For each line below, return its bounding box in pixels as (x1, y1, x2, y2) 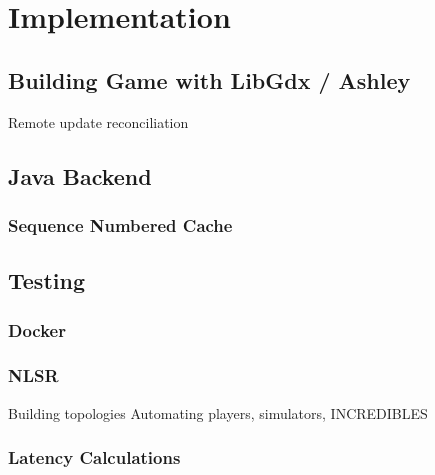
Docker (8, 317, 66, 342)
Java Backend (8, 160, 152, 191)
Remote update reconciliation (8, 111, 189, 132)
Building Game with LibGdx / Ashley (8, 64, 411, 95)
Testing (8, 265, 85, 296)
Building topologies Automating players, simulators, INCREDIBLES (8, 402, 428, 423)
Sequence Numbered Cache (8, 212, 233, 237)
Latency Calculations (8, 445, 181, 470)
